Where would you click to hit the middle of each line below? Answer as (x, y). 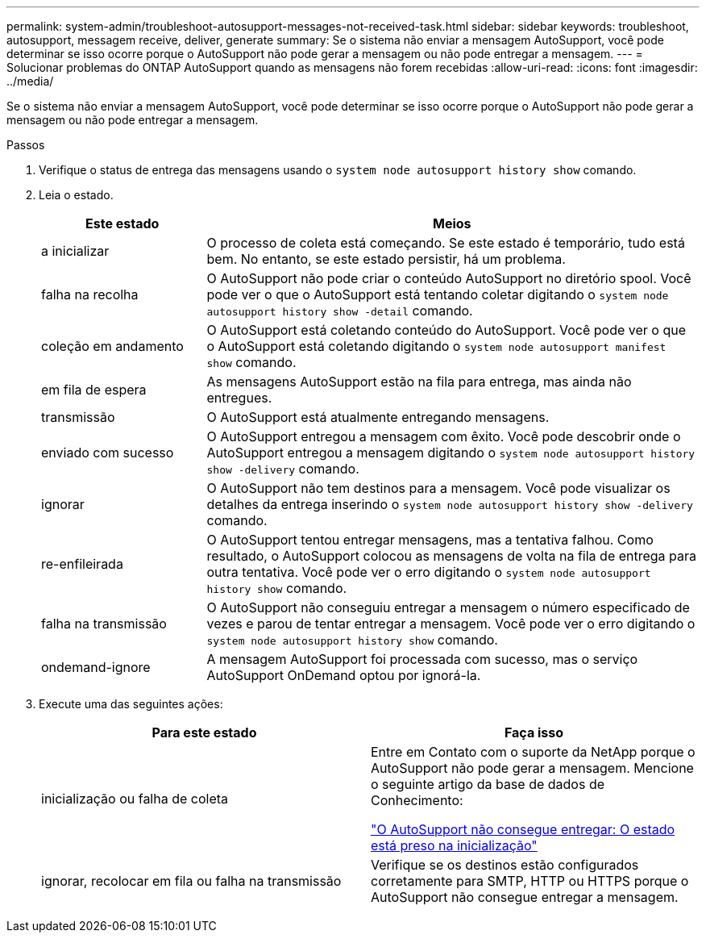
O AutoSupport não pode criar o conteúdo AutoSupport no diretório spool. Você (449, 278)
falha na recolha (90, 294)
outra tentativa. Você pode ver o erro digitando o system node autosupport (429, 572)
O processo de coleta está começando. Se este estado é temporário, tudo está (446, 243)
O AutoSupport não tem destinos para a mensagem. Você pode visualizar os (438, 488)
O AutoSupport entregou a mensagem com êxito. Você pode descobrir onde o (444, 436)
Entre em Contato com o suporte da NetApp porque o (533, 752)
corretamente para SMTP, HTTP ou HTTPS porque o (530, 881)
